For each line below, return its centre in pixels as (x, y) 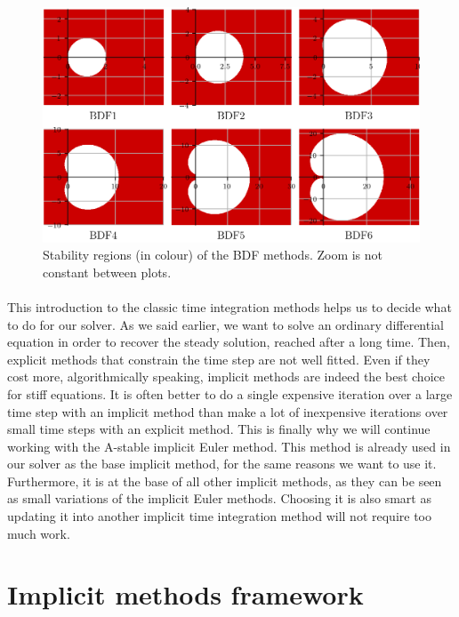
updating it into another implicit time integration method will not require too (219, 516)
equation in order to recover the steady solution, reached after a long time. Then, (229, 342)
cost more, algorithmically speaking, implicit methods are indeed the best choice (226, 377)
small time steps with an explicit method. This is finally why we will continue (219, 429)
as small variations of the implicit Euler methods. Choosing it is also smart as (219, 498)
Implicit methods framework (185, 594)
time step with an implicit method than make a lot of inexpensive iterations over (228, 411)
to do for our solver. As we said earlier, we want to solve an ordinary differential (225, 324)
